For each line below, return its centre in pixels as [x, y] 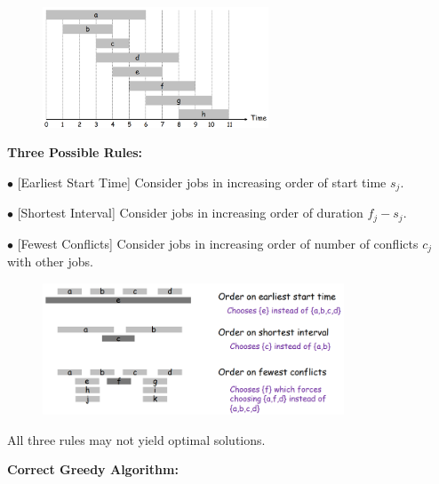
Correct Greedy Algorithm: [93, 469]
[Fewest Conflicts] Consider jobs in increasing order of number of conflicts [218, 243]
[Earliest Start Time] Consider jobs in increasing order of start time [202, 182]
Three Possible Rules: [75, 152]
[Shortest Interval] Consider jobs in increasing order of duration [190, 213]
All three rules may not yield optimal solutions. [136, 439]
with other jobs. [50, 262]
